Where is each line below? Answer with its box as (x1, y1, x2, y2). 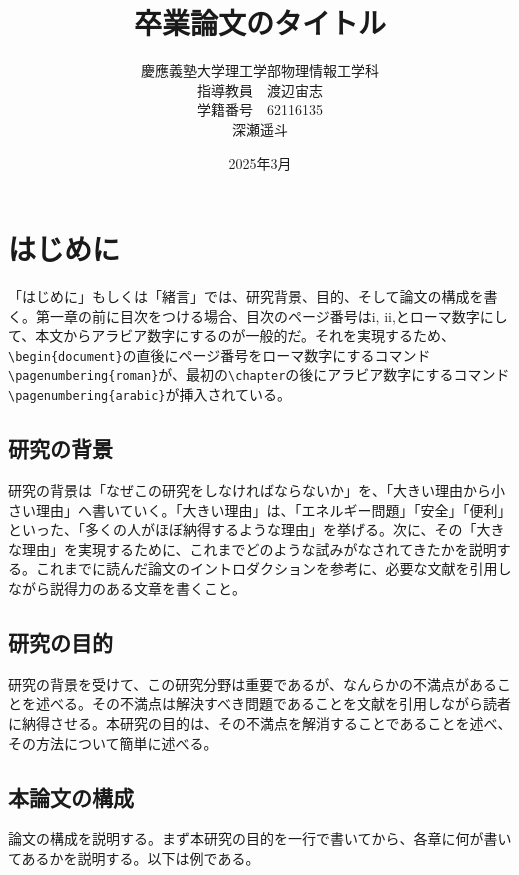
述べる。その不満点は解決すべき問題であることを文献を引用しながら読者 (35, 693, 511, 714)
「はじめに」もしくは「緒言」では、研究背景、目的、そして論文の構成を (8, 286, 484, 307)
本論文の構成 (8, 781, 134, 812)
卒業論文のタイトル (133, 2, 386, 43)
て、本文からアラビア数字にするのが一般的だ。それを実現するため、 (8, 325, 456, 346)
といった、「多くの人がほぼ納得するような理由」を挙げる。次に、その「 (8, 519, 477, 540)
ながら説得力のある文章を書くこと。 (8, 577, 246, 598)
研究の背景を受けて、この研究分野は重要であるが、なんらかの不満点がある (8, 673, 497, 694)
